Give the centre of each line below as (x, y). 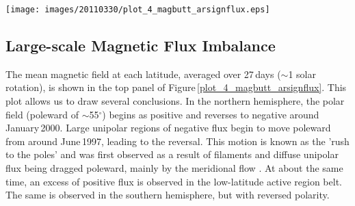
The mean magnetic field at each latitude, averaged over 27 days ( (143, 74)
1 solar (302, 74)
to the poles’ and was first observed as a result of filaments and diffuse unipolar (172, 154)
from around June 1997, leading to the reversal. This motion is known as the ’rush (177, 141)
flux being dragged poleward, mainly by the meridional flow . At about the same (174, 168)
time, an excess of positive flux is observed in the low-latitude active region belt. (174, 181)
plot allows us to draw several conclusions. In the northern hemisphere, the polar (175, 101)
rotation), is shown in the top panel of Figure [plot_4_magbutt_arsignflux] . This (176, 87)
